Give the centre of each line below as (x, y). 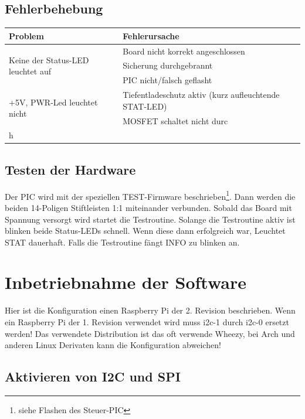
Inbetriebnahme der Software (126, 282)
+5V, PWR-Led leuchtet (53, 102)
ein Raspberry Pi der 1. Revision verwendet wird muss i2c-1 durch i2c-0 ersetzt (147, 322)
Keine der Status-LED (49, 59)
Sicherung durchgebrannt (168, 65)
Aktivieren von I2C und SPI (93, 377)
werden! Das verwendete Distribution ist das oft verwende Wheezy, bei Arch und (150, 333)
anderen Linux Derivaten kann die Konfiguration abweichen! (113, 345)
